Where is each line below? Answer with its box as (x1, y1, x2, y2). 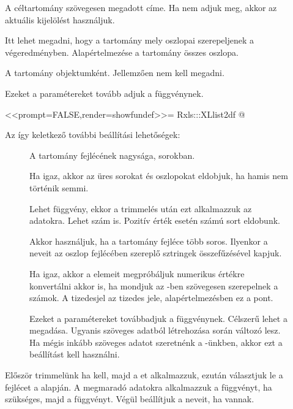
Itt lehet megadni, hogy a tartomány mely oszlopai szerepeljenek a (5, 34, 254, 47)
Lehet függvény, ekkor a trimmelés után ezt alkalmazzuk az (29, 202, 252, 215)
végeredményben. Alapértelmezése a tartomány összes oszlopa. (5, 45, 239, 58)
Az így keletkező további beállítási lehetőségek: (5, 128, 180, 141)
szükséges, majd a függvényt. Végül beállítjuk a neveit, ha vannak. (5, 392, 254, 405)
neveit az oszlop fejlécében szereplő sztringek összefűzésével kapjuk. (29, 247, 282, 259)
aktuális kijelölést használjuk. (5, 13, 115, 26)
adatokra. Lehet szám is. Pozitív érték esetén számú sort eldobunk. (29, 214, 280, 227)
